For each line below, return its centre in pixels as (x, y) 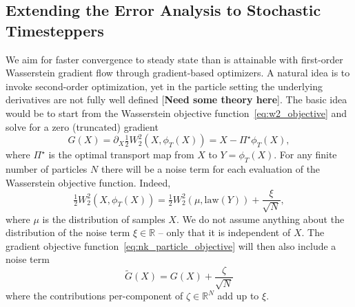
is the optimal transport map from (121, 155)
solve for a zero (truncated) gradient (82, 126)
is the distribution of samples (104, 219)
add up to (238, 296)
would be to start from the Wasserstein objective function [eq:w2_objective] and (176, 113)
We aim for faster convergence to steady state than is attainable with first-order (174, 59)
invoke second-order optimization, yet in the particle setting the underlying (164, 86)
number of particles (47, 168)
